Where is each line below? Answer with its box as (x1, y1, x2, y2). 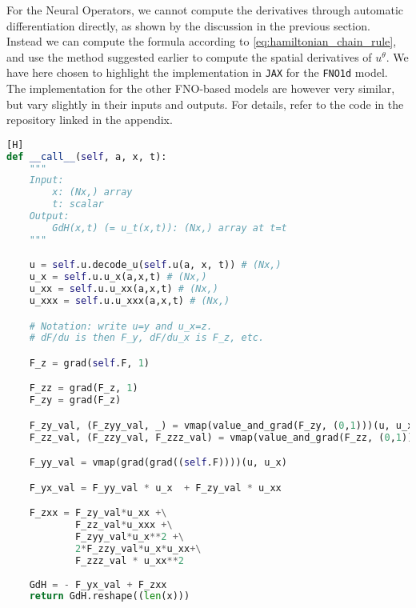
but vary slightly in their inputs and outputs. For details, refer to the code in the (6, 95, 404, 112)
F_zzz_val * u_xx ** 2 (74, 554, 184, 566)
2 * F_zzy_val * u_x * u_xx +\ (74, 542, 202, 554)
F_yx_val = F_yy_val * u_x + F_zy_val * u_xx (29, 482, 282, 494)
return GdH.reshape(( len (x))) (29, 590, 190, 602)
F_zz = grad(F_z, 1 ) (29, 382, 138, 394)
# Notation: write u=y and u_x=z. (29, 320, 213, 332)
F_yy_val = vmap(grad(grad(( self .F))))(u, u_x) (29, 457, 287, 469)
